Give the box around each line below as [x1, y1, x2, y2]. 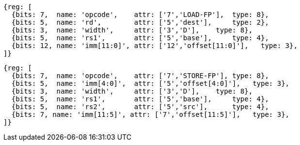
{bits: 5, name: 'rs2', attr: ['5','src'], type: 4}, [11, 103, 269, 111]
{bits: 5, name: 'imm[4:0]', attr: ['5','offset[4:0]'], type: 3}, [11, 80, 290, 87]
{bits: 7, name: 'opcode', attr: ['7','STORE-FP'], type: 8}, [11, 72, 269, 80]
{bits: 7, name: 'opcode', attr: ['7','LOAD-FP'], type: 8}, [11, 11, 269, 18]
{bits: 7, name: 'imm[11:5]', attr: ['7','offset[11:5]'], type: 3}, [11, 111, 290, 118]
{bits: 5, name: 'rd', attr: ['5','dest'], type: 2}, [11, 18, 269, 26]
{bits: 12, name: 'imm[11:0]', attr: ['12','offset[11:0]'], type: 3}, [11, 42, 298, 49]
